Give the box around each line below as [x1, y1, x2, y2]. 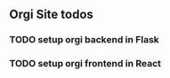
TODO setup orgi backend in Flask [9, 34, 160, 46]
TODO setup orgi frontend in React [9, 58, 162, 70]
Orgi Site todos [9, 7, 93, 22]
